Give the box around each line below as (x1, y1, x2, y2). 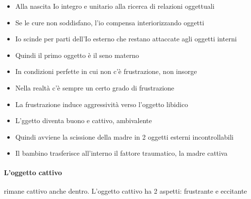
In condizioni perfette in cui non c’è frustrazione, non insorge (15, 66, 197, 76)
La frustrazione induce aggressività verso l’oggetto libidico (15, 99, 188, 109)
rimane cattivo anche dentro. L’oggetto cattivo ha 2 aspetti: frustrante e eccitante (4, 185, 247, 196)
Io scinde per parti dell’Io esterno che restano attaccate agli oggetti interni (15, 34, 237, 44)
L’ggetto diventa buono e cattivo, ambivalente (15, 115, 152, 126)
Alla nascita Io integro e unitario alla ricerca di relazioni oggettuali (15, 1, 215, 11)
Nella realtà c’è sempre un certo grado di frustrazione (15, 82, 174, 92)
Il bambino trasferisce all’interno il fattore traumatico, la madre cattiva (15, 148, 228, 158)
